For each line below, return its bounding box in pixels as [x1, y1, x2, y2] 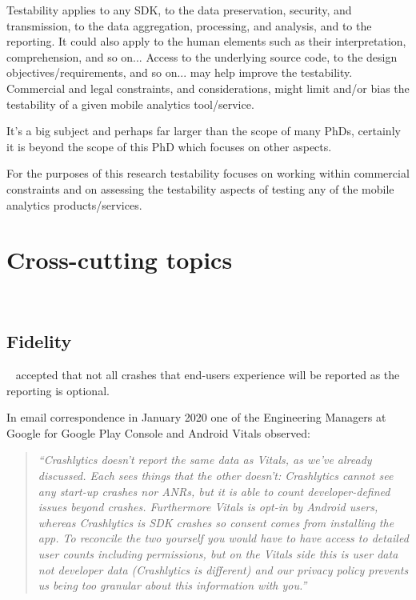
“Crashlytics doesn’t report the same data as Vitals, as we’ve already [38, 451, 372, 468]
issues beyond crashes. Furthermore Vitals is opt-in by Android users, [38, 498, 378, 515]
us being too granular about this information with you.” [38, 577, 307, 594]
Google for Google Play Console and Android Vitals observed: [6, 424, 310, 441]
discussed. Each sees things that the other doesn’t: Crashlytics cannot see [38, 467, 394, 484]
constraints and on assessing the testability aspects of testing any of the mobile [6, 180, 394, 197]
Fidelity [6, 329, 72, 354]
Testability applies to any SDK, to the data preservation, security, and [6, 2, 352, 18]
